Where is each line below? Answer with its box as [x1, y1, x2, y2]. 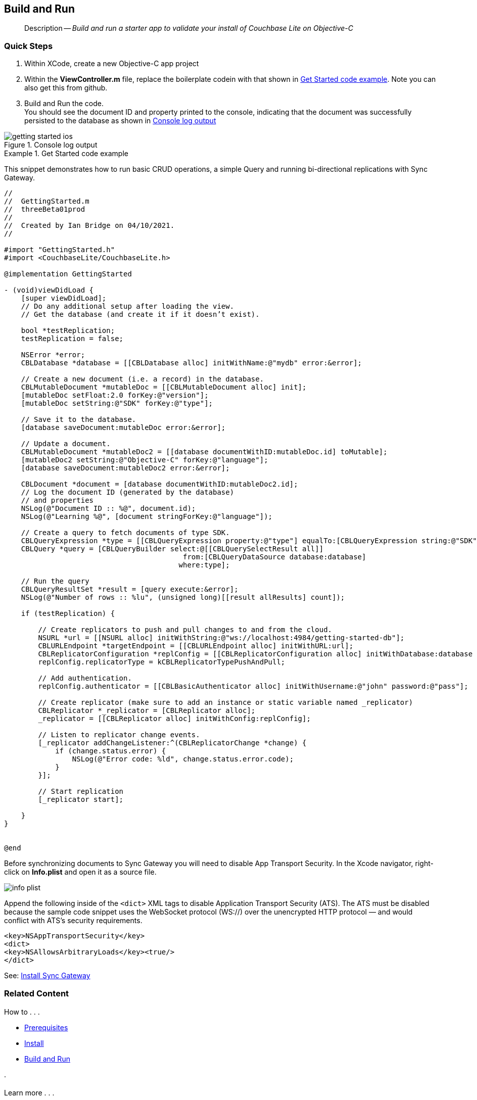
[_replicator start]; [38, 795, 124, 804]
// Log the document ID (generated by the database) [21, 488, 234, 497]
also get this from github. [24, 83, 108, 92]
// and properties [21, 496, 94, 505]
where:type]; [178, 561, 230, 569]
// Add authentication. [38, 674, 132, 683]
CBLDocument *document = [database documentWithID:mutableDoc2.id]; [21, 480, 298, 489]
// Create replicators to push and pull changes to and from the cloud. [38, 626, 332, 634]
